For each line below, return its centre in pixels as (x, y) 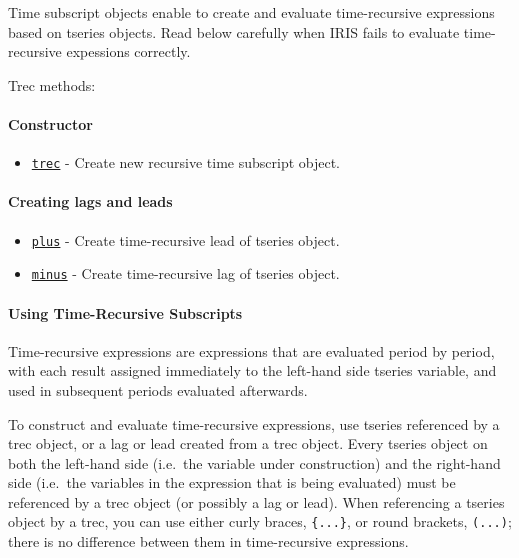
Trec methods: (52, 84)
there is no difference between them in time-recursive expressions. (208, 541)
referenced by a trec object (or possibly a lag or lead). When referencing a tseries (256, 501)
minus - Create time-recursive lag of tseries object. (185, 273)
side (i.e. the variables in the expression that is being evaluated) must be (232, 482)
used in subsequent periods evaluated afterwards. (158, 389)
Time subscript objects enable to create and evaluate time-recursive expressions (251, 12)
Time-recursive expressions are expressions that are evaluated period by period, (251, 350)
